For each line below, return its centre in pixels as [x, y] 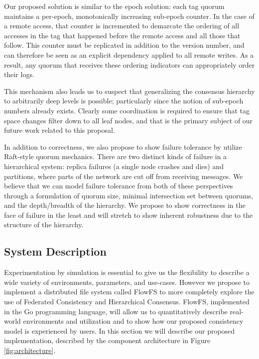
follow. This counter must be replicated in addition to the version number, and [124, 45]
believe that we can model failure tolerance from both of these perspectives [119, 186]
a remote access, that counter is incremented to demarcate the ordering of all [122, 26]
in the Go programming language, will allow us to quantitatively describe [116, 311]
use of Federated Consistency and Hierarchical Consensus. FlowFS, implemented [127, 302]
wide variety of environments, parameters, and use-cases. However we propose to [127, 282]
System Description [55, 251]
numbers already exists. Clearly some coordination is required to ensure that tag [127, 110]
